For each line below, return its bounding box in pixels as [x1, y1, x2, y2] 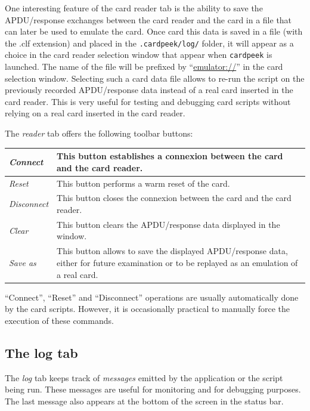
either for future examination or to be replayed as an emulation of [57, 256, 298, 268]
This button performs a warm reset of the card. [57, 177, 230, 189]
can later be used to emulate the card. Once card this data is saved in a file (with [5, 25, 303, 38]
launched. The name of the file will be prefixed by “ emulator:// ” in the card [5, 60, 283, 73]
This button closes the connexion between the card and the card [57, 191, 292, 204]
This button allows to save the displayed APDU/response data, [57, 245, 288, 257]
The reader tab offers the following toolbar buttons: [5, 127, 193, 140]
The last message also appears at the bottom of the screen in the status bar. [5, 394, 284, 407]
